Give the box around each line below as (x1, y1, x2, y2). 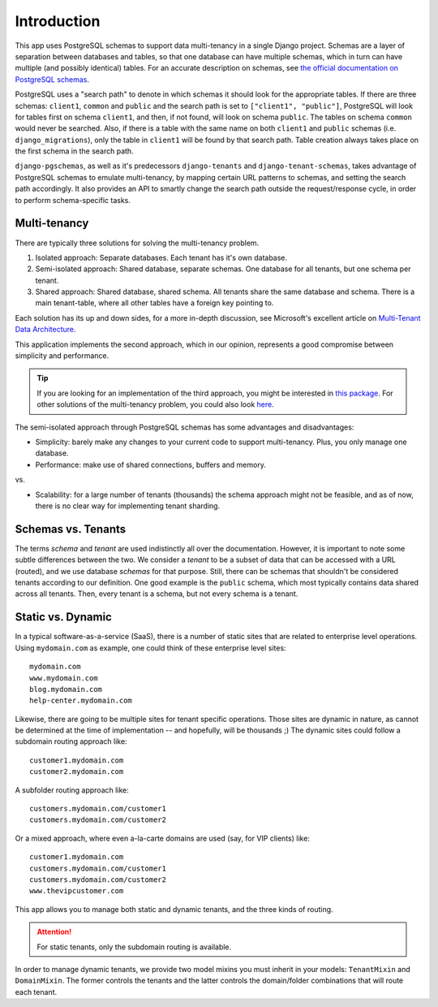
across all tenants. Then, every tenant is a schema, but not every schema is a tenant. (15, 589, 298, 599)
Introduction (15, 12, 101, 30)
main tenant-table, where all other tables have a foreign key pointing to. (35, 298, 274, 308)
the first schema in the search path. (15, 146, 134, 156)
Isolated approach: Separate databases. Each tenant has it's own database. (35, 253, 288, 262)
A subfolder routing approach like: (15, 784, 129, 795)
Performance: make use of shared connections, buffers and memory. (35, 460, 267, 469)
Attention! (36, 927, 72, 937)
